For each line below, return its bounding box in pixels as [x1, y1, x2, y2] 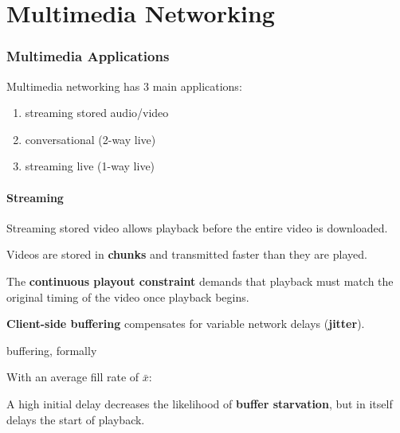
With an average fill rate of [6, 369, 139, 385]
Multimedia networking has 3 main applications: [6, 77, 242, 94]
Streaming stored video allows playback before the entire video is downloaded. [6, 219, 388, 236]
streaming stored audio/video [25, 104, 169, 121]
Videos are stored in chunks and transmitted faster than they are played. [6, 246, 367, 263]
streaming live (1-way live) [25, 158, 155, 174]
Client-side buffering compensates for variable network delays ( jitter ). [6, 315, 365, 332]
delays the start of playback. [6, 411, 145, 427]
